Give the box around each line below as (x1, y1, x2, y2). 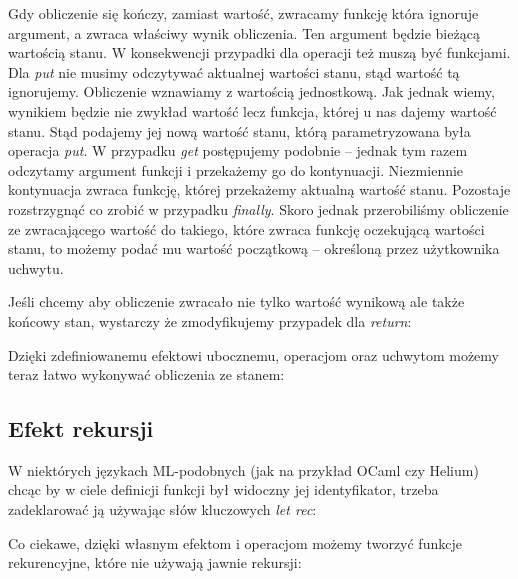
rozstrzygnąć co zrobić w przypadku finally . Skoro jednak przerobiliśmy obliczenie (8, 198, 509, 219)
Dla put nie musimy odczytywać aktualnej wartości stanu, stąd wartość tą (8, 61, 460, 82)
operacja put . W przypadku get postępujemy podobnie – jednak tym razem (8, 140, 468, 161)
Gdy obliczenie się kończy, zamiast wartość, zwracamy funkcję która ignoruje (8, 3, 479, 23)
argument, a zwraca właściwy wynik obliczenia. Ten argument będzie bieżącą (8, 22, 480, 43)
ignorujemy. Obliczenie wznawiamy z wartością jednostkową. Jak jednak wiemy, (8, 81, 495, 102)
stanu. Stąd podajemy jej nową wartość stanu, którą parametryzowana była (8, 120, 471, 141)
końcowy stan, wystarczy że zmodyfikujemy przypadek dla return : (8, 310, 412, 331)
